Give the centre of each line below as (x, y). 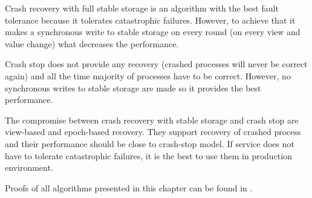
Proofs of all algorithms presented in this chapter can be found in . (129, 187)
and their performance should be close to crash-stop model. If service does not (150, 143)
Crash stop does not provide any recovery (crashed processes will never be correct (156, 64)
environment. (29, 167)
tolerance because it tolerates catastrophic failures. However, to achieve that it (150, 20)
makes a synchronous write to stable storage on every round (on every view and (153, 32)
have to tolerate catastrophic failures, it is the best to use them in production (148, 155)
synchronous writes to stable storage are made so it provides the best (133, 87)
